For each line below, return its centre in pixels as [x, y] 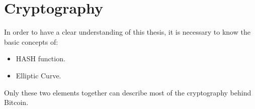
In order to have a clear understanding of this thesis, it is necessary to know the [127, 32]
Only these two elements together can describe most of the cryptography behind [128, 92]
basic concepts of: [31, 41]
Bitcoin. [16, 102]
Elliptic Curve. [38, 75]
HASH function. [40, 59]
